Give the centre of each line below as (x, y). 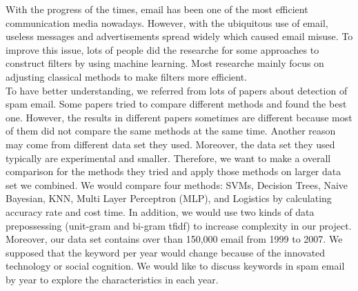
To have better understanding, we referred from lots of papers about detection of (177, 90)
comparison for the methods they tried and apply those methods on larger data (173, 171)
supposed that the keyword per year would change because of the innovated (166, 252)
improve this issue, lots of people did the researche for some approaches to (162, 49)
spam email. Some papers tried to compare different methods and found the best (176, 104)
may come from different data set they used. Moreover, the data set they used (170, 144)
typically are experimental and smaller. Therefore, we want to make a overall (168, 158)
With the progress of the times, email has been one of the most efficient (157, 9)
